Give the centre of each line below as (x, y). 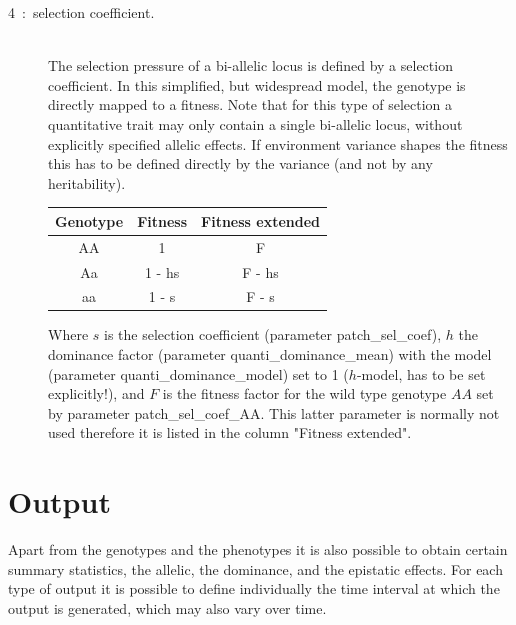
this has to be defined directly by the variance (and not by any (240, 163)
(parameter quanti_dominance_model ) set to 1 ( (198, 373)
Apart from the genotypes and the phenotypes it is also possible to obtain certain (258, 549)
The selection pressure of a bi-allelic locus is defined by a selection (250, 65)
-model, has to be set (421, 373)
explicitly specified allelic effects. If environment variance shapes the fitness (278, 143)
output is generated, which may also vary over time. (167, 607)
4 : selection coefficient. (81, 12)
